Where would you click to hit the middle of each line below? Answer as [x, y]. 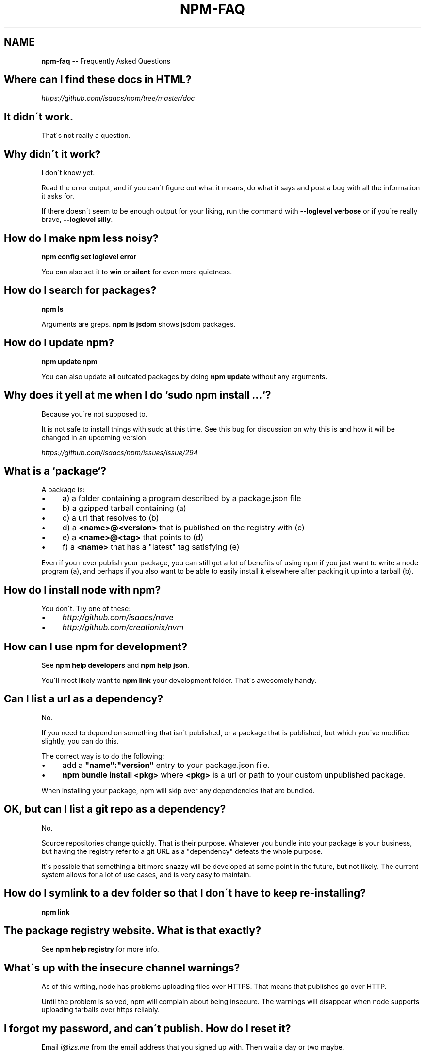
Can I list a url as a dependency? [84, 699]
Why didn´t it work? [52, 154]
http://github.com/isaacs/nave [118, 618]
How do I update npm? [59, 343]
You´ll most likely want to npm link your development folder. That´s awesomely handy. [179, 681]
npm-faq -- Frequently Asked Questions [106, 61]
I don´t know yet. [68, 173]
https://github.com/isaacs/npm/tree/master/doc [118, 98]
